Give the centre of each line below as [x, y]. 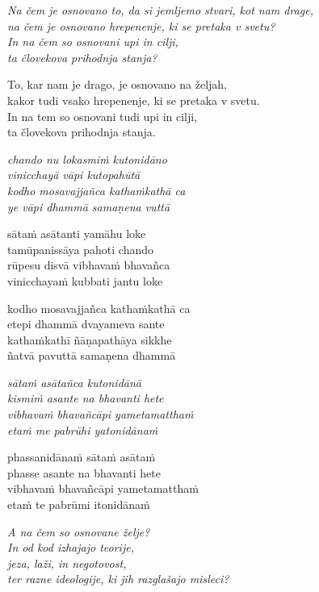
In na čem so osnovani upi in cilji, [93, 42]
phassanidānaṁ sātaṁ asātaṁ [82, 457]
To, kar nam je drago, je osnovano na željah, [117, 84]
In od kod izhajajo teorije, [71, 547]
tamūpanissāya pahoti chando [81, 249]
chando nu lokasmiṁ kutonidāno [87, 158]
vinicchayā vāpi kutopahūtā [74, 175]
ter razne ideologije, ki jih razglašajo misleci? [118, 579]
